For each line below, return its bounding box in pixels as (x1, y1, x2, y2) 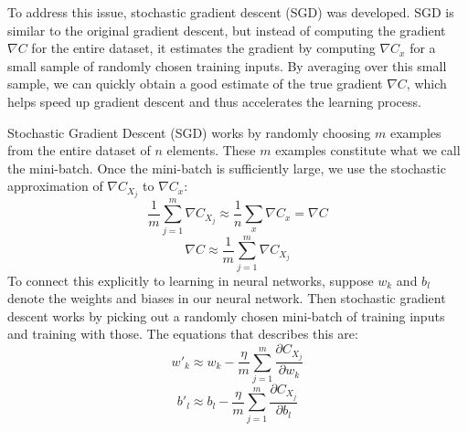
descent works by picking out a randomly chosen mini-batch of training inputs (7, 306, 445, 325)
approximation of (7, 176, 103, 195)
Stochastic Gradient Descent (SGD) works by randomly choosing (7, 122, 371, 142)
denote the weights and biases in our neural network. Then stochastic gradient (7, 289, 446, 308)
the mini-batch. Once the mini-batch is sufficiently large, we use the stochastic (7, 158, 446, 177)
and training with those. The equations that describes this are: (7, 324, 358, 343)
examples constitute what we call (275, 141, 461, 160)
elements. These (166, 141, 256, 160)
